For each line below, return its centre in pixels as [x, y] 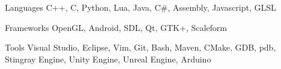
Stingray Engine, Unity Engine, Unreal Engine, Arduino [108, 59]
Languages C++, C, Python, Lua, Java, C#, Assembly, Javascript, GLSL [140, 7]
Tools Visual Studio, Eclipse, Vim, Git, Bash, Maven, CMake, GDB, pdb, [140, 47]
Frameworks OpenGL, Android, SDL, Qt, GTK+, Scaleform [116, 27]
